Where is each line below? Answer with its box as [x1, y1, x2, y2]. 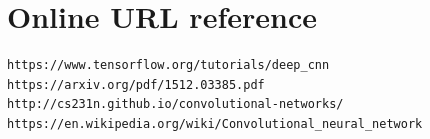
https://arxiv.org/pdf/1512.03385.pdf [7, 77, 265, 92]
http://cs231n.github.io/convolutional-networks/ [7, 97, 344, 112]
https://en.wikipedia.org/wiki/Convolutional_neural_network [7, 116, 423, 131]
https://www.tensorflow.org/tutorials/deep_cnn [7, 58, 330, 73]
